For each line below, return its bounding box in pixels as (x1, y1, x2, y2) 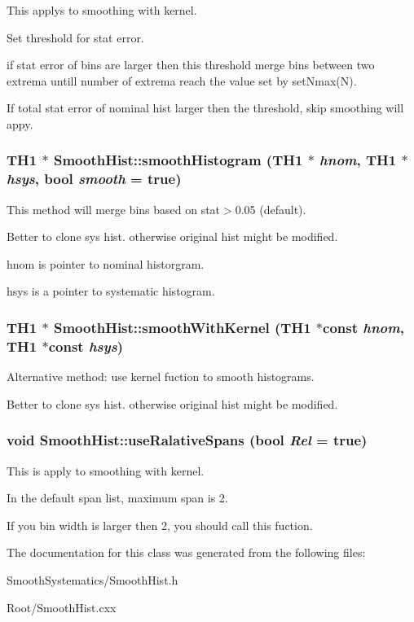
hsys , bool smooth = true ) (7, 169, 182, 189)
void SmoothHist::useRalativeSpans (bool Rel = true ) (7, 430, 368, 450)
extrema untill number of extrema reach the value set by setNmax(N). (7, 72, 357, 89)
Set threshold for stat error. (7, 28, 144, 46)
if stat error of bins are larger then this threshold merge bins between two (7, 56, 375, 73)
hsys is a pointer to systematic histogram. (7, 283, 215, 300)
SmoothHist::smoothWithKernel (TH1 (53, 318, 311, 337)
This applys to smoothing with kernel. (7, 2, 197, 18)
